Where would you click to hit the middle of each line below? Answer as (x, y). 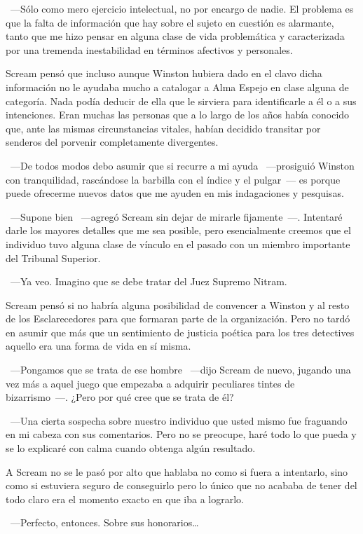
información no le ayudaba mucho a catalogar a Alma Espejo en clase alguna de (177, 87)
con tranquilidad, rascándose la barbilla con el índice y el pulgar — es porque (173, 179)
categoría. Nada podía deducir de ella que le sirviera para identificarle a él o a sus (181, 101)
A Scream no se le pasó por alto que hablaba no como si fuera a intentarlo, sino (177, 471)
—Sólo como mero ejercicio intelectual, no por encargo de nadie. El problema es (182, 8)
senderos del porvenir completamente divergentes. (112, 142)
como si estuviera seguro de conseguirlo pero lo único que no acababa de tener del (181, 485)
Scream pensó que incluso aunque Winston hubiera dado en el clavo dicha (164, 73)
